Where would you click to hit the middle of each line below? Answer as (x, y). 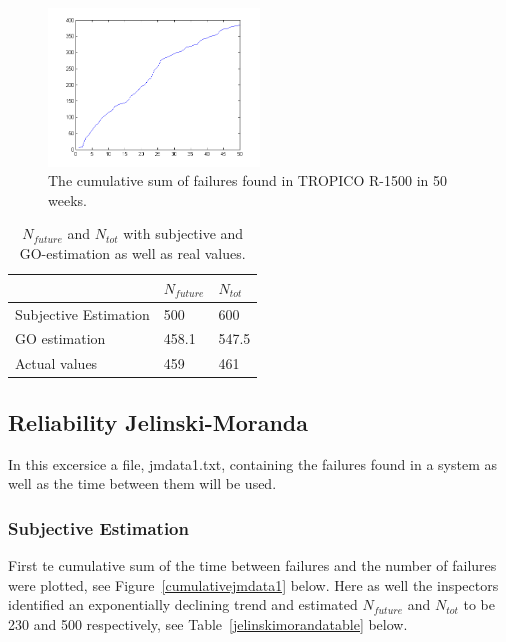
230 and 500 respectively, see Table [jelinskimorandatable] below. (208, 623)
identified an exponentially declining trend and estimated (183, 604)
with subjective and (183, 233)
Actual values (56, 363)
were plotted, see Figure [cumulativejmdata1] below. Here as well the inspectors (253, 584)
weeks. (67, 199)
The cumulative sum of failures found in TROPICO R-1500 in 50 (247, 180)
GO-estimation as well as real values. (132, 253)
